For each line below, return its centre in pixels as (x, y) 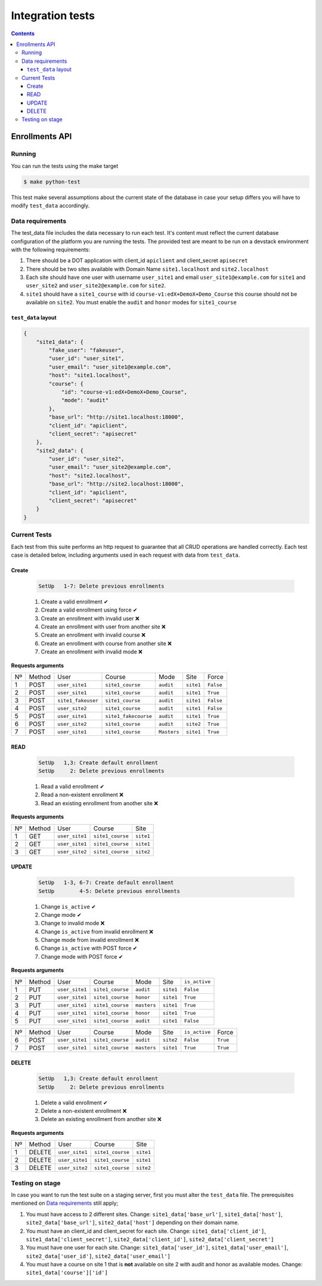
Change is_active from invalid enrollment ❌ (97, 931)
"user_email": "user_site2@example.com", (110, 467)
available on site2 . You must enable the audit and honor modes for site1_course (131, 302)
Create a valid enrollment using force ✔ (89, 610)
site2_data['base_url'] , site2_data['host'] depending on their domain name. (133, 1223)
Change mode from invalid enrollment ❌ (90, 940)
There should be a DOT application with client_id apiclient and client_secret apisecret (137, 260)
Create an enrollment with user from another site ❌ (103, 627)
